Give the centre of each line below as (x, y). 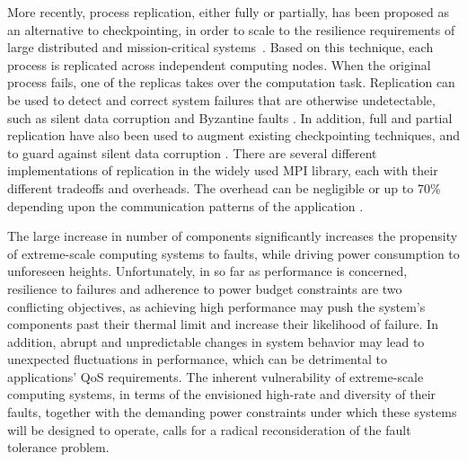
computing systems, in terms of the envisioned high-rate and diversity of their (222, 394)
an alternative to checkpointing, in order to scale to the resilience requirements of (231, 29)
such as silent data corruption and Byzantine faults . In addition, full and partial (230, 117)
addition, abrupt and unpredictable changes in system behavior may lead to (216, 341)
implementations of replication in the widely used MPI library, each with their (223, 170)
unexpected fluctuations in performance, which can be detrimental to (197, 359)
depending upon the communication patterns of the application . (185, 205)
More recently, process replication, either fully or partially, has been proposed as (228, 12)
